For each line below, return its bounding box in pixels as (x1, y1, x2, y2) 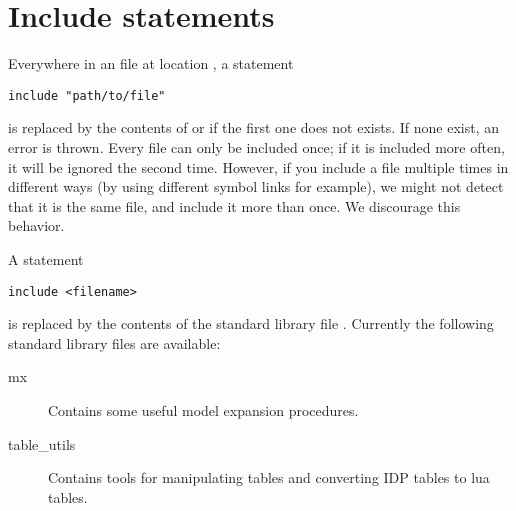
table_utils (8, 433, 76, 454)
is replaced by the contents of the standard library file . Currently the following (8, 313, 494, 334)
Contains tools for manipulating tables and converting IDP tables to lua (48, 467, 490, 488)
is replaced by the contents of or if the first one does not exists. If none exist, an (8, 117, 500, 138)
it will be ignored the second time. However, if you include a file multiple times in (8, 156, 509, 177)
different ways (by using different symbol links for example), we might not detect (8, 176, 504, 197)
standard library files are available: (8, 332, 221, 353)
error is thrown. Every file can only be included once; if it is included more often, (8, 136, 505, 157)
